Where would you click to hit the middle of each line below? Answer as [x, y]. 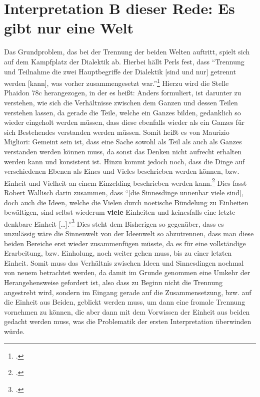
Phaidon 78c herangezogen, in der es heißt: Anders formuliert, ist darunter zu [123, 93]
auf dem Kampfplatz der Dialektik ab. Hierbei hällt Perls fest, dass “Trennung [124, 61]
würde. [14, 331]
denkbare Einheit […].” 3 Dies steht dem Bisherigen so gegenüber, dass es [114, 223]
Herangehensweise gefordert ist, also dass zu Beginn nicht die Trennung [113, 282]
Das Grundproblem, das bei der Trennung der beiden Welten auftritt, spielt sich [127, 52]
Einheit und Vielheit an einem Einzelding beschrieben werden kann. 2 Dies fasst [125, 182]
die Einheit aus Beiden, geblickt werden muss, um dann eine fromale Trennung [125, 302]
